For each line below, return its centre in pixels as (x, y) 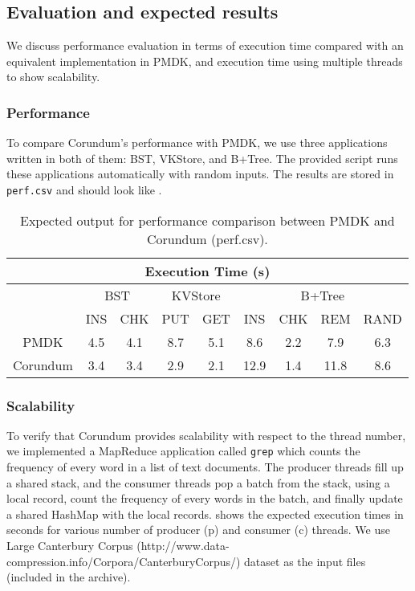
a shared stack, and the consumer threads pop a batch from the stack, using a (198, 482)
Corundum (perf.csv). (207, 238)
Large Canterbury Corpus (70, 546)
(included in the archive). (69, 577)
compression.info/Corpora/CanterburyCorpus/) (124, 561)
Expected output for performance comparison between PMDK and (207, 220)
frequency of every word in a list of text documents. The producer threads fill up (205, 467)
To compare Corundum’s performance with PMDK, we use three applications (197, 143)
